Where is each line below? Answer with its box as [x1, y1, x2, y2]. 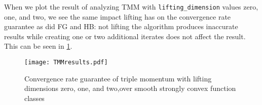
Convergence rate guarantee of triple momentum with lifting [24, 73, 212, 83]
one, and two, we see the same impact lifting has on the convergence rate [4, 11, 231, 22]
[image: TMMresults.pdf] [24, 59, 108, 66]
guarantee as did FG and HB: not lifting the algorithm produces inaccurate [4, 21, 238, 32]
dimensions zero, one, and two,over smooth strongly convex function [24, 83, 236, 93]
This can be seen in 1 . [4, 41, 72, 51]
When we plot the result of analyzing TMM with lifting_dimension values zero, [4, 2, 258, 12]
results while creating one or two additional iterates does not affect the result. [4, 31, 246, 41]
